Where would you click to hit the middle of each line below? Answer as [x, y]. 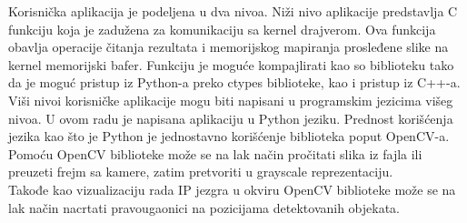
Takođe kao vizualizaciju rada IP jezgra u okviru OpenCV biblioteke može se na [232, 189]
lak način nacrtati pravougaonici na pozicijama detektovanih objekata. [204, 207]
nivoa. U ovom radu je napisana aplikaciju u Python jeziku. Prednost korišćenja [231, 118]
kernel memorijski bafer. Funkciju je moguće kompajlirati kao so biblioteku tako [231, 64]
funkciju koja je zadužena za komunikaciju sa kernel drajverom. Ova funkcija [222, 29]
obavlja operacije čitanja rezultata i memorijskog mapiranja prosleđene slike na [229, 47]
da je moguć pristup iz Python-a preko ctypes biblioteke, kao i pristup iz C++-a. [234, 82]
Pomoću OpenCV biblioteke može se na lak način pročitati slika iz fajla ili [215, 153]
